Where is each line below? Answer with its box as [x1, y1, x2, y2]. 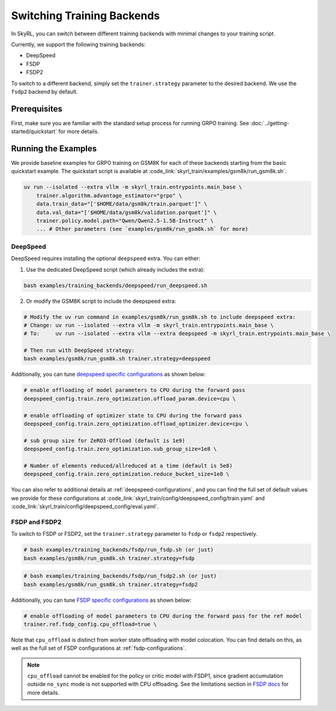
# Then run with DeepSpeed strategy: [23, 347, 135, 354]
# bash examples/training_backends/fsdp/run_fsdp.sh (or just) [23, 546, 214, 553]
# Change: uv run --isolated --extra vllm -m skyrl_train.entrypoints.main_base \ [23, 321, 274, 329]
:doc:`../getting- [250, 119, 290, 126]
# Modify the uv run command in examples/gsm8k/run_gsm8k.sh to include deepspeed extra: [23, 314, 296, 320]
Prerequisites [11, 104, 62, 114]
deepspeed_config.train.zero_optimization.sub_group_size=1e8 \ [23, 445, 217, 453]
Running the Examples [11, 144, 97, 153]
